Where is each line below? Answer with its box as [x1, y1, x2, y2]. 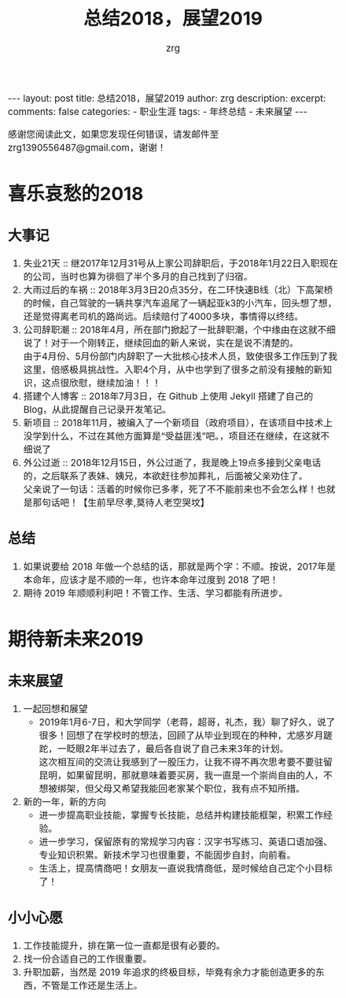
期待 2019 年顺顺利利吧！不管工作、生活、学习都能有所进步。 [23, 587, 289, 599]
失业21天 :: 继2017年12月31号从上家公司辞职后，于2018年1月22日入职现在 [23, 258, 338, 270]
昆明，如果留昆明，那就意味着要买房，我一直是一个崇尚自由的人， [39, 770, 324, 782]
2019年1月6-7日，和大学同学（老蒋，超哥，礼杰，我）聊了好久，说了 [39, 716, 336, 729]
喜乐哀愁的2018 [8, 182, 144, 205]
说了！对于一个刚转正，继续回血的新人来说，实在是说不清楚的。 [23, 337, 299, 350]
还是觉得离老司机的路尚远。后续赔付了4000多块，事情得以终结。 [23, 310, 304, 323]
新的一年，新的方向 [23, 796, 106, 808]
